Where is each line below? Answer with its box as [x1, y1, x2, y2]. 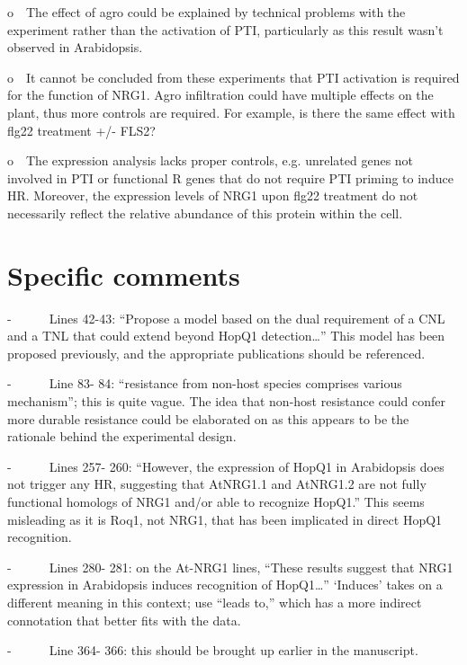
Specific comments [7, 256, 240, 293]
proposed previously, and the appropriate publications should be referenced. [7, 343, 426, 362]
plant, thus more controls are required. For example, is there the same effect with [7, 102, 455, 121]
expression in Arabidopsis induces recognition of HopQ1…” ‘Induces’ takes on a [7, 575, 443, 594]
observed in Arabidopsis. [7, 38, 143, 57]
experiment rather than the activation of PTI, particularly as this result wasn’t [7, 20, 444, 39]
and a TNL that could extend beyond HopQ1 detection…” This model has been [7, 326, 445, 345]
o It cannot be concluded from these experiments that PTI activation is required [7, 67, 460, 86]
